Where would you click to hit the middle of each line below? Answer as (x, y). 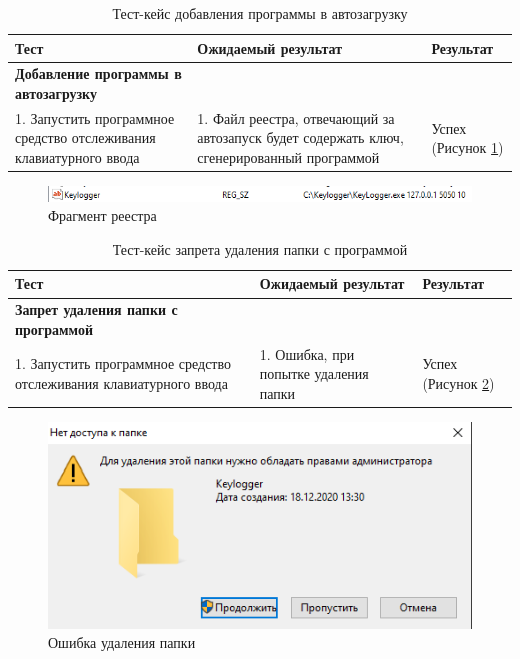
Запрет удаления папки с (96, 309)
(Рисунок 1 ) (467, 147)
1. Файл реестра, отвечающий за (296, 117)
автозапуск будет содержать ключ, (300, 137)
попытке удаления (314, 373)
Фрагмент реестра (102, 215)
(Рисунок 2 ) (458, 383)
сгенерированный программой (288, 157)
